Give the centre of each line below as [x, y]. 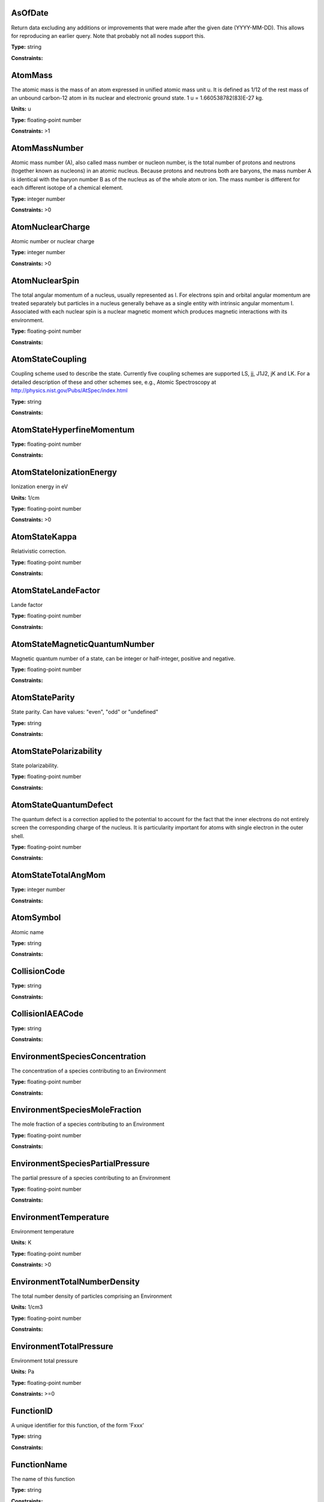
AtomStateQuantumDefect [62, 805]
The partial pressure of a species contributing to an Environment [91, 1178]
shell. [18, 836]
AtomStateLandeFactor [55, 590]
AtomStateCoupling [49, 360]
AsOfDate [30, 13]
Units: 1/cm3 [27, 1307]
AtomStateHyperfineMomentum [73, 430]
